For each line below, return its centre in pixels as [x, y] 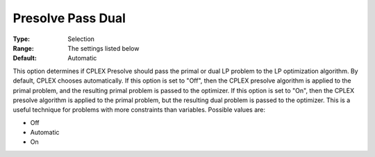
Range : [23, 48]
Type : [22, 39]
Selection [81, 39]
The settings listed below [103, 48]
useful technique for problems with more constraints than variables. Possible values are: [139, 110]
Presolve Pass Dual [69, 18]
